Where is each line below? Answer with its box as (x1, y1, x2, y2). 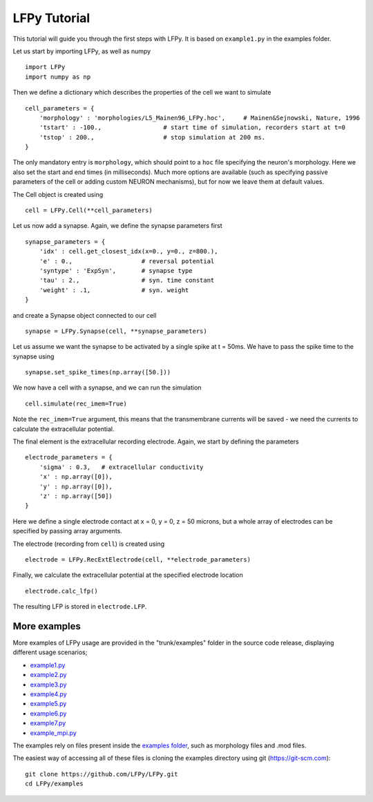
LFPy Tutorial (12, 10, 90, 26)
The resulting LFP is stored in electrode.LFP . (12, 602, 147, 611)
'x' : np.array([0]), (39, 473, 113, 481)
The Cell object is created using (12, 190, 104, 198)
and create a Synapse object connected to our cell (12, 311, 157, 319)
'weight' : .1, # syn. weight (39, 286, 189, 294)
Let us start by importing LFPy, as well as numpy (12, 47, 151, 55)
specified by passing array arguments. (12, 527, 122, 535)
